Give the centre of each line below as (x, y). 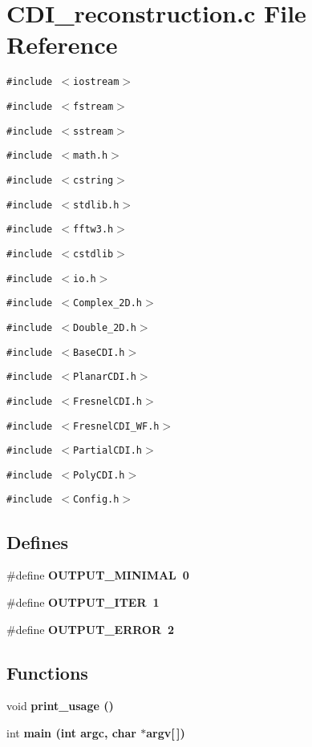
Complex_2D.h (107, 303)
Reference (62, 44)
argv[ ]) (166, 732)
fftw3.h (93, 230)
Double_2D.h (105, 327)
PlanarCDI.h (105, 377)
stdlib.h (96, 205)
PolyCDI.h (99, 475)
